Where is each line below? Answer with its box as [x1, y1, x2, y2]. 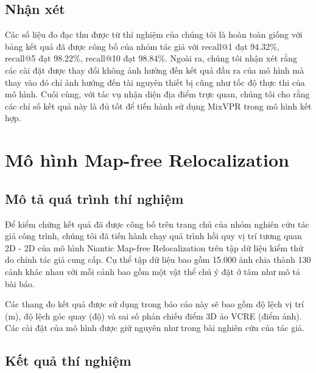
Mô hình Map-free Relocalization [5, 147, 289, 172]
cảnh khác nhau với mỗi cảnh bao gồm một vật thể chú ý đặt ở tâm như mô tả [5, 265, 300, 277]
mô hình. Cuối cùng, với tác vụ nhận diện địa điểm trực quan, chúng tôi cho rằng [5, 88, 310, 100]
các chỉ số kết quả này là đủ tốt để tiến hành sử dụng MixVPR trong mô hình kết [5, 99, 312, 112]
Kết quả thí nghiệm [5, 351, 132, 370]
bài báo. [5, 277, 35, 290]
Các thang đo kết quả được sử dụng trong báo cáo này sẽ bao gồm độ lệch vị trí [5, 298, 304, 310]
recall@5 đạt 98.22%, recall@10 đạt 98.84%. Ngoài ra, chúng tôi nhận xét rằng [5, 52, 298, 64]
